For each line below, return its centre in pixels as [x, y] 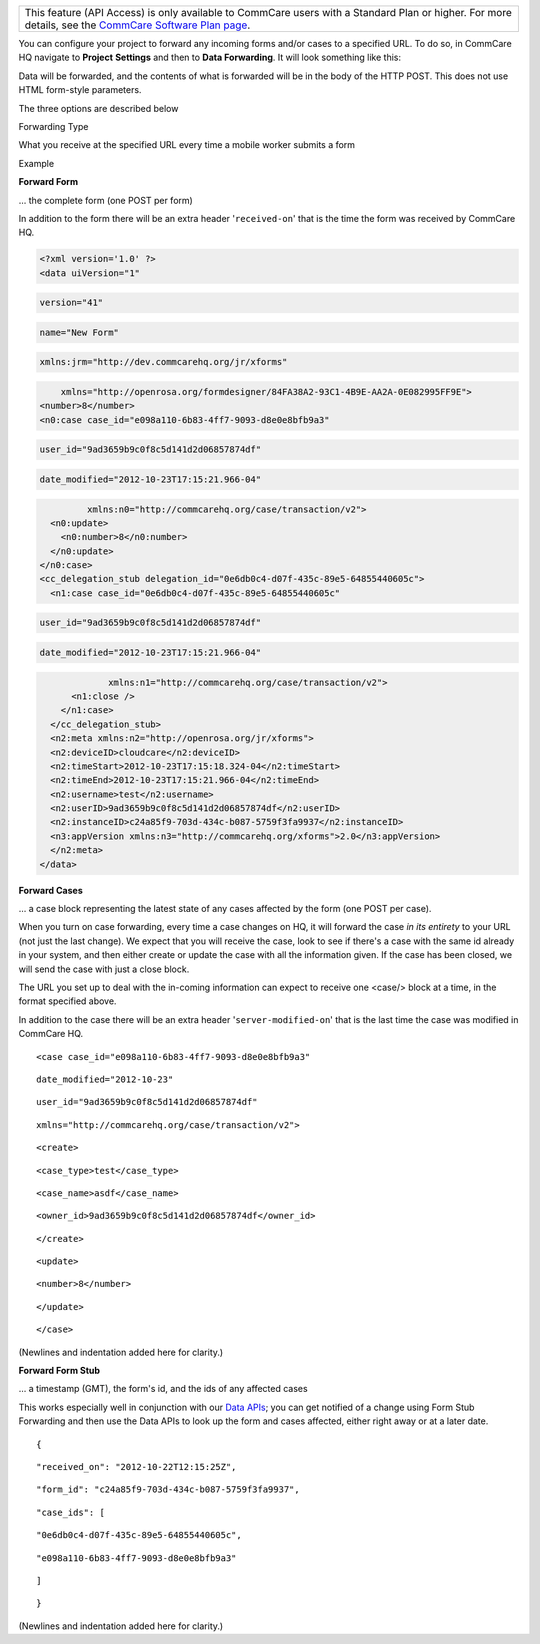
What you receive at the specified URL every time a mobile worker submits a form [186, 145]
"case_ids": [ [70, 1512]
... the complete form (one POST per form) [106, 200]
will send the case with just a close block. [104, 969]
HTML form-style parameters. [80, 90]
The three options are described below [98, 108]
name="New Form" [79, 332]
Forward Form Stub [59, 1371]
